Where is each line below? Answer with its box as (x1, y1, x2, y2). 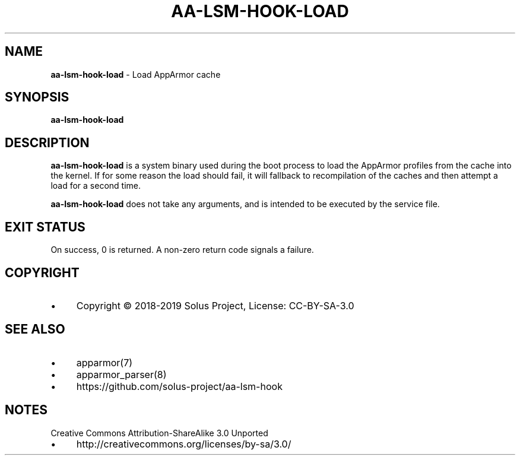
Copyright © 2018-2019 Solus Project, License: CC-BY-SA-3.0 (76, 299, 354, 312)
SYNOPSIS (5, 90, 69, 105)
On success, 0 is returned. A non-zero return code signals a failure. (50, 245, 314, 255)
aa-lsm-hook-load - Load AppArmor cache (50, 69, 221, 80)
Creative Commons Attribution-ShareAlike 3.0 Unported (50, 427, 268, 438)
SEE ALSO (5, 322, 65, 337)
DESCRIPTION (5, 135, 90, 150)
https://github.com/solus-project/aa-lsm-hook (76, 380, 283, 392)
